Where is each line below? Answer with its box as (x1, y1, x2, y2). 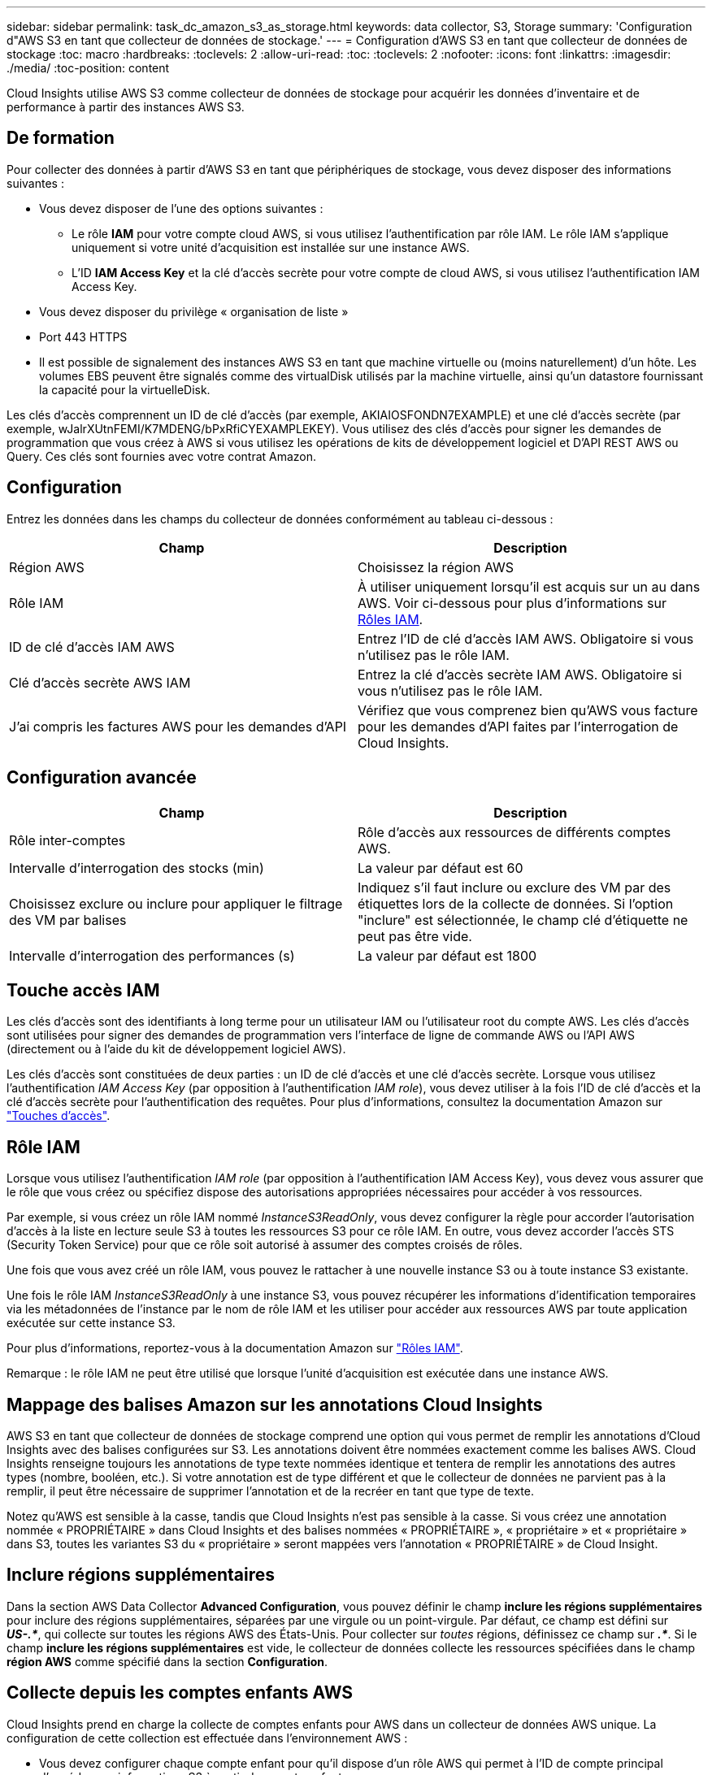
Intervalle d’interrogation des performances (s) (9, 947, 295, 964)
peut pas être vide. (358, 927, 472, 944)
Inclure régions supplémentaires (7, 1565, 276, 1586)
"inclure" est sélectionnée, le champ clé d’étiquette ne (358, 911, 688, 928)
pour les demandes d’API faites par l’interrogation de (358, 718, 679, 735)
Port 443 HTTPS (39, 329, 128, 344)
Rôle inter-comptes (9, 831, 126, 848)
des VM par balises (9, 911, 127, 928)
